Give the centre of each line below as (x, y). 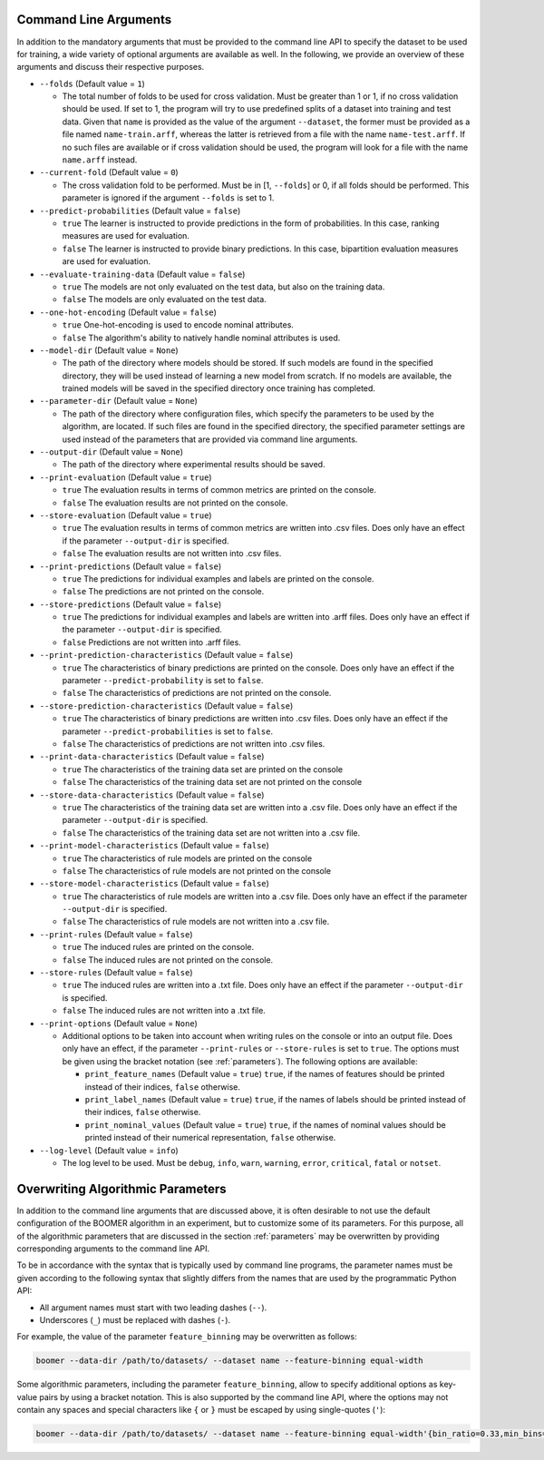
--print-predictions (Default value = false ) (131, 566)
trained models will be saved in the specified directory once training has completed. (219, 388)
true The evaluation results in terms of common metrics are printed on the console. (219, 490)
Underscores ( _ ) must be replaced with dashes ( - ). (135, 1319)
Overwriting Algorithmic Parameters (121, 1189)
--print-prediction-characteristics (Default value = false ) (166, 655)
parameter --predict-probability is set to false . (163, 681)
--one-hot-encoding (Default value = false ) (128, 312)
